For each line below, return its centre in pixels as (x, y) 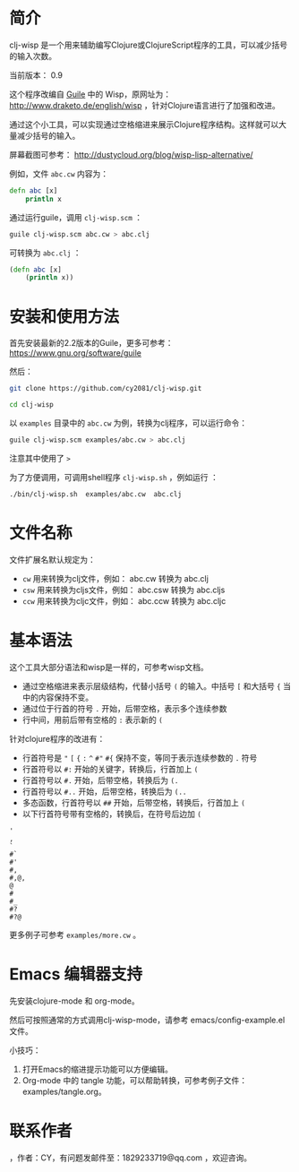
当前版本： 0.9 (36, 75)
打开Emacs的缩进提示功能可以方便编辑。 (97, 1069)
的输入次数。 (33, 56)
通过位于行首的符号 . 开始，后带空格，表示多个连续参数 (124, 708)
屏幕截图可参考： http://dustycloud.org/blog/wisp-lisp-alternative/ (131, 154)
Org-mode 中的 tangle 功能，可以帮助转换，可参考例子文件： (135, 1080)
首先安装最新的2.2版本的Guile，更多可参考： (91, 343)
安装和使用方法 (64, 317)
